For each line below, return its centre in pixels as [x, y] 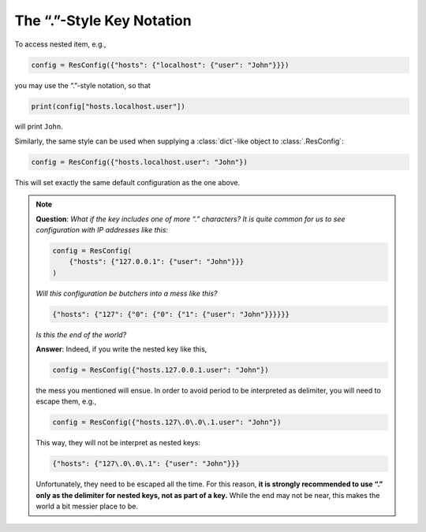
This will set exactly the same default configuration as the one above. [127, 182]
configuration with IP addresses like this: [102, 230]
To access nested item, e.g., [60, 44]
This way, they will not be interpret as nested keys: [118, 443]
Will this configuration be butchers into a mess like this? [127, 293]
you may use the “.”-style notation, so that [83, 85]
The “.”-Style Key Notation [103, 20]
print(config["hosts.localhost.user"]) [108, 106]
